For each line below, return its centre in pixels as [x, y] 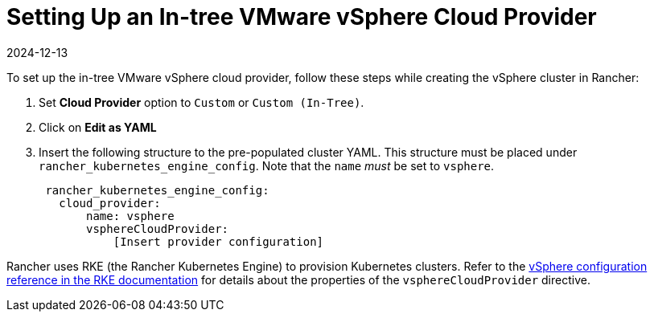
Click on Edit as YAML [98, 127]
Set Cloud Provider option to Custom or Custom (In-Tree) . [202, 102]
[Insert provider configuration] [218, 241]
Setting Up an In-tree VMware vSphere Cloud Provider [302, 17]
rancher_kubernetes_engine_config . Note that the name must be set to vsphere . [267, 165]
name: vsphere [130, 216]
